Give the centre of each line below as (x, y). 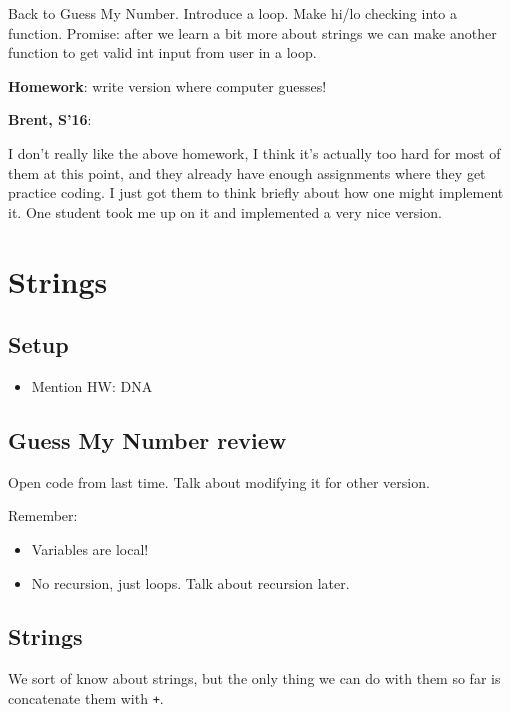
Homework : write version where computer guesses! (167, 85)
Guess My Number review (147, 439)
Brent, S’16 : (50, 119)
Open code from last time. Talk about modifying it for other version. (219, 481)
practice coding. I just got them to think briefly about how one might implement (256, 192)
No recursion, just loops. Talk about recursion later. (190, 582)
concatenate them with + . (86, 697)
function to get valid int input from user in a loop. (162, 52)
